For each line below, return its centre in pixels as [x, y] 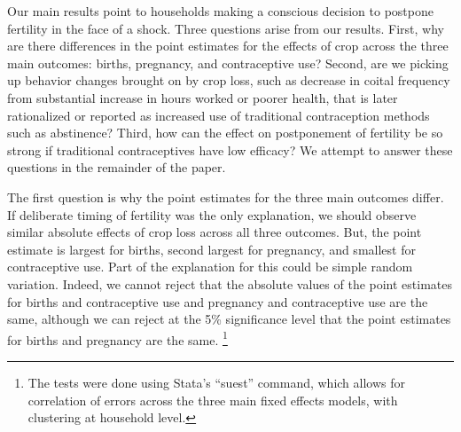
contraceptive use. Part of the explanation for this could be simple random [210, 267]
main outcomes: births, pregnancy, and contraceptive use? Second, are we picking [228, 63]
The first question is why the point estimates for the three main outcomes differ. [226, 196]
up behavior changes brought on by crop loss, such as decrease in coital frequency [229, 80]
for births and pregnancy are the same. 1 [117, 338]
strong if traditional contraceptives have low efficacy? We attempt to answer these [230, 149]
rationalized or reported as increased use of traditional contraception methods [219, 115]
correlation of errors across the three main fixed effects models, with [213, 400]
